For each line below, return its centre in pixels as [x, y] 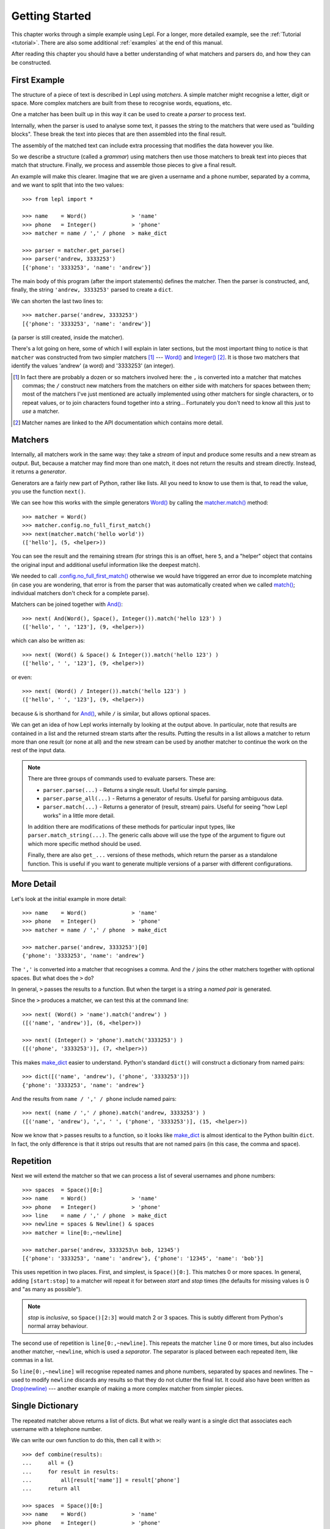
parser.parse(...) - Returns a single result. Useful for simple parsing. [135, 790]
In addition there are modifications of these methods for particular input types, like [131, 827]
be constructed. [31, 62]
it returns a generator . [39, 472]
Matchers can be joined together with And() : [67, 604]
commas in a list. [33, 1360]
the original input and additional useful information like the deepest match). [106, 565]
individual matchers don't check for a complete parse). [80, 593]
